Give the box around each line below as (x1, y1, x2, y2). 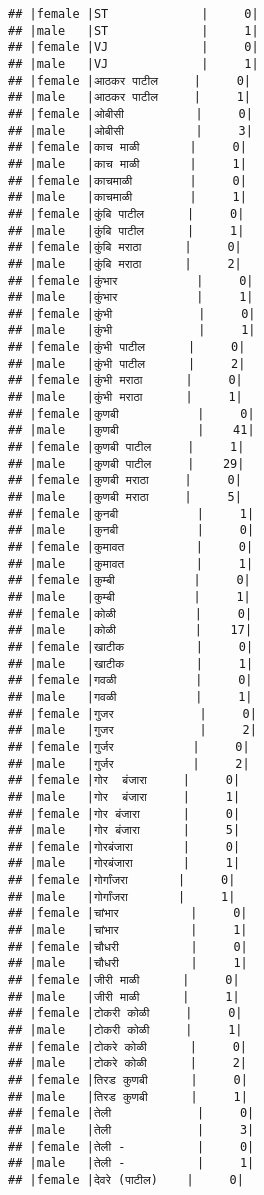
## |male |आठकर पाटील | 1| (8, 90, 252, 105)
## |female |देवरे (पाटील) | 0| (8, 1172, 244, 1187)
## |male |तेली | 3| (8, 1122, 255, 1137)
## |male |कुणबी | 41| (8, 423, 255, 438)
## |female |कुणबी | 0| (8, 406, 255, 421)
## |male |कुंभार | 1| (8, 290, 254, 305)
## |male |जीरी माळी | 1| (8, 989, 240, 1004)
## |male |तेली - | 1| (8, 1156, 255, 1171)
